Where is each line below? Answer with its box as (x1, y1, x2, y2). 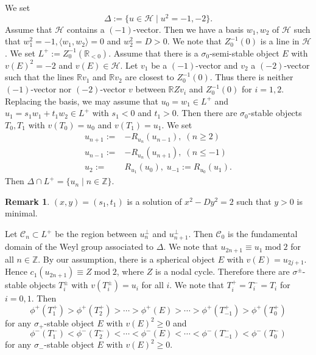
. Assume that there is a (108, 46, 198, 59)
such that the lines (5, 71, 74, 83)
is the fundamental (228, 227, 298, 240)
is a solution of (127, 195, 182, 207)
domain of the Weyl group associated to (5, 240, 154, 253)
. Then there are (176, 106, 237, 119)
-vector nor (30, 83, 72, 95)
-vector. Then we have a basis (133, 22, 244, 35)
